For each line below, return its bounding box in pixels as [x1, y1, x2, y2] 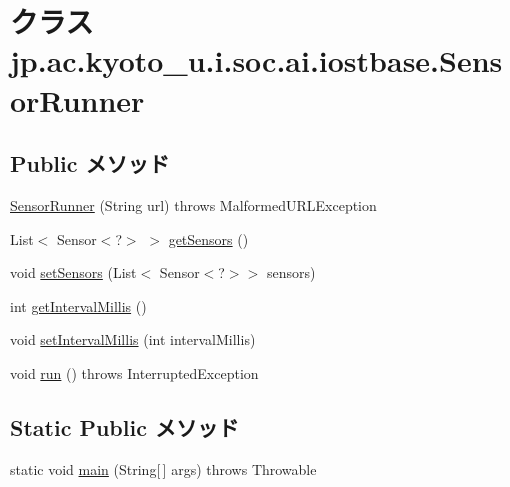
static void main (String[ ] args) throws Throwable [10, 458, 317, 479]
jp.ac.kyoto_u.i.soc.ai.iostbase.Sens [10, 40, 503, 81]
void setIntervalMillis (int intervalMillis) [10, 329, 256, 350]
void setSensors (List [10, 262, 137, 283]
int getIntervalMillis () [10, 295, 147, 316]
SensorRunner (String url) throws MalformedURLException [10, 194, 377, 215]
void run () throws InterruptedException [10, 362, 259, 383]
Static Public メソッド [10, 411, 239, 442]
